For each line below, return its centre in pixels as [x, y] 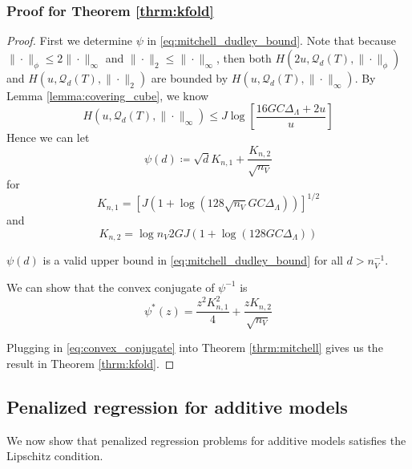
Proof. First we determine [69, 40]
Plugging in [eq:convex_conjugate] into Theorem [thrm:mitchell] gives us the [195, 348]
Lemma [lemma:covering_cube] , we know [108, 95]
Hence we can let [48, 137]
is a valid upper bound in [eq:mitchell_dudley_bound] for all [193, 260]
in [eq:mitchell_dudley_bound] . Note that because [271, 40]
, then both [244, 57]
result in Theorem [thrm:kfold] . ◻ [91, 363]
